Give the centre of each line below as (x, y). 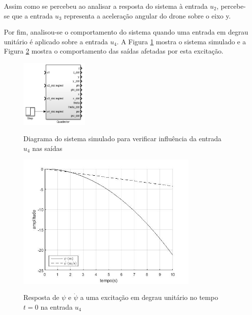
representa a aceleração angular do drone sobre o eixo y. (147, 15)
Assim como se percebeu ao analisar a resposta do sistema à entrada (106, 6)
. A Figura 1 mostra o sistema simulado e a (181, 41)
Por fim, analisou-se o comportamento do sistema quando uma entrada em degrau (126, 32)
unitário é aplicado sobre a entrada (56, 41)
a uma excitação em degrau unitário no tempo (149, 297)
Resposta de (41, 297)
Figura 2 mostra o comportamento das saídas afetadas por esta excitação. (114, 51)
